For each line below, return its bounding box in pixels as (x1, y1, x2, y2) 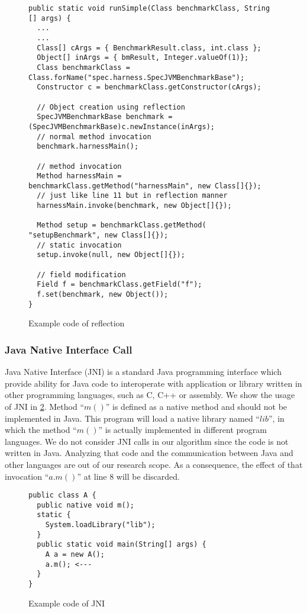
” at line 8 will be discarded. (77, 470, 180, 482)
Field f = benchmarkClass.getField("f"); (37, 280, 202, 289)
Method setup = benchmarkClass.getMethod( (37, 221, 206, 230)
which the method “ (5, 423, 77, 436)
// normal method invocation (37, 132, 151, 141)
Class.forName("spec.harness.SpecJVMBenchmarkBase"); (28, 73, 245, 82)
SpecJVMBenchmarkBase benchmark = (37, 113, 173, 121)
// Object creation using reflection (37, 102, 185, 111)
